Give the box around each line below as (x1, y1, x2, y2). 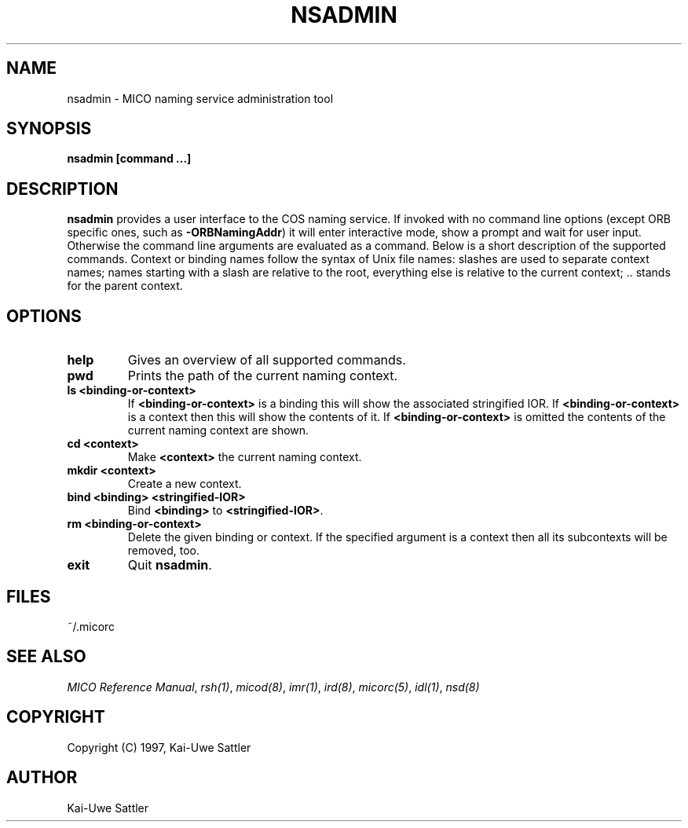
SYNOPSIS (6, 119, 92, 139)
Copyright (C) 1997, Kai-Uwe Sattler (67, 740, 251, 754)
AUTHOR (6, 768, 78, 788)
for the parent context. (67, 279, 183, 293)
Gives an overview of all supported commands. (127, 352, 406, 368)
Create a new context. (127, 477, 242, 491)
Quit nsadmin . (127, 557, 212, 573)
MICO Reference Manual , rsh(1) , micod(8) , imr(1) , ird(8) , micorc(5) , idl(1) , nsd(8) (67, 680, 480, 694)
